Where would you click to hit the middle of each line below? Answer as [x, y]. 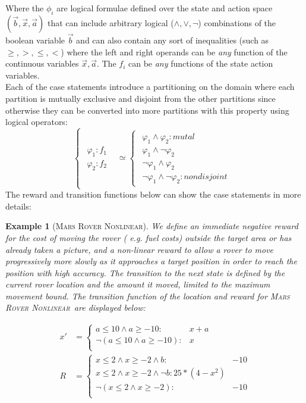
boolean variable [35, 40]
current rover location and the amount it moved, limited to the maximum [138, 284]
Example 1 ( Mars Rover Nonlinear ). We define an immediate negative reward [152, 226]
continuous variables [42, 63]
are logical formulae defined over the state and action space [165, 8]
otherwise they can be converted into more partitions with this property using [147, 110]
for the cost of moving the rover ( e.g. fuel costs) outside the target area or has [149, 237]
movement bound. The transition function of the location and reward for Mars [148, 296]
